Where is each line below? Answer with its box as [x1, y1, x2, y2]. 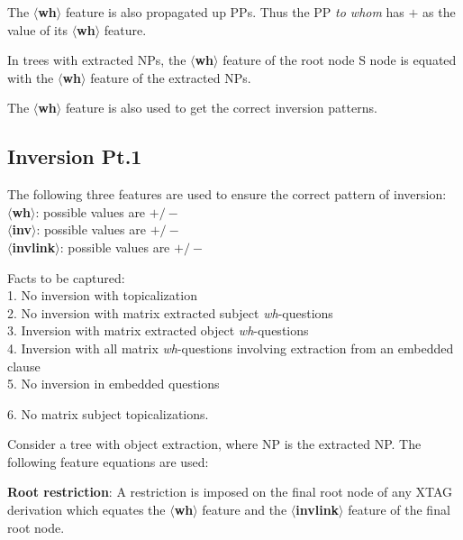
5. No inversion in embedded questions [7, 374, 220, 393]
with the [7, 68, 54, 87]
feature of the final [348, 500, 450, 519]
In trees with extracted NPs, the [7, 50, 186, 69]
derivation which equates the [7, 500, 166, 519]
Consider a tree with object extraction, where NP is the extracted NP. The [7, 435, 422, 453]
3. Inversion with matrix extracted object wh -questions [7, 321, 309, 340]
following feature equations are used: [7, 452, 209, 471]
